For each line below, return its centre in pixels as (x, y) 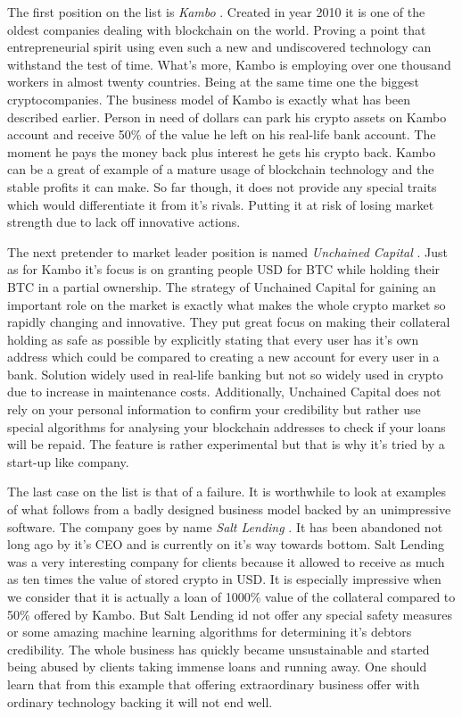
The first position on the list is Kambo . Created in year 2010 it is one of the (216, 12)
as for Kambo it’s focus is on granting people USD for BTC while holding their (224, 269)
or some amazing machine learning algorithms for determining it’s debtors (210, 632)
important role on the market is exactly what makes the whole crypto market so (227, 304)
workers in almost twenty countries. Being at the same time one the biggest (213, 82)
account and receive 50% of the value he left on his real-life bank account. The (222, 134)
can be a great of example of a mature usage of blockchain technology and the (221, 169)
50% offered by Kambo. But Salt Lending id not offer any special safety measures (230, 614)
